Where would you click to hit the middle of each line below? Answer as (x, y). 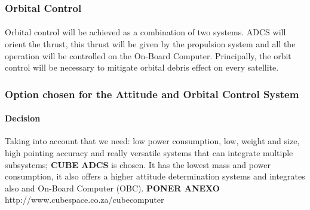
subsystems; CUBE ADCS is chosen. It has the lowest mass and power (138, 164)
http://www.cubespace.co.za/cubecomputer (85, 200)
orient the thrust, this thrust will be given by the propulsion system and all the (150, 44)
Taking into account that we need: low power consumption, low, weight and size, (152, 141)
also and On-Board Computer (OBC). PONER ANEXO (112, 188)
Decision (23, 118)
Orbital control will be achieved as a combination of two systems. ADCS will (145, 32)
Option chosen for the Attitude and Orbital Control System (152, 94)
